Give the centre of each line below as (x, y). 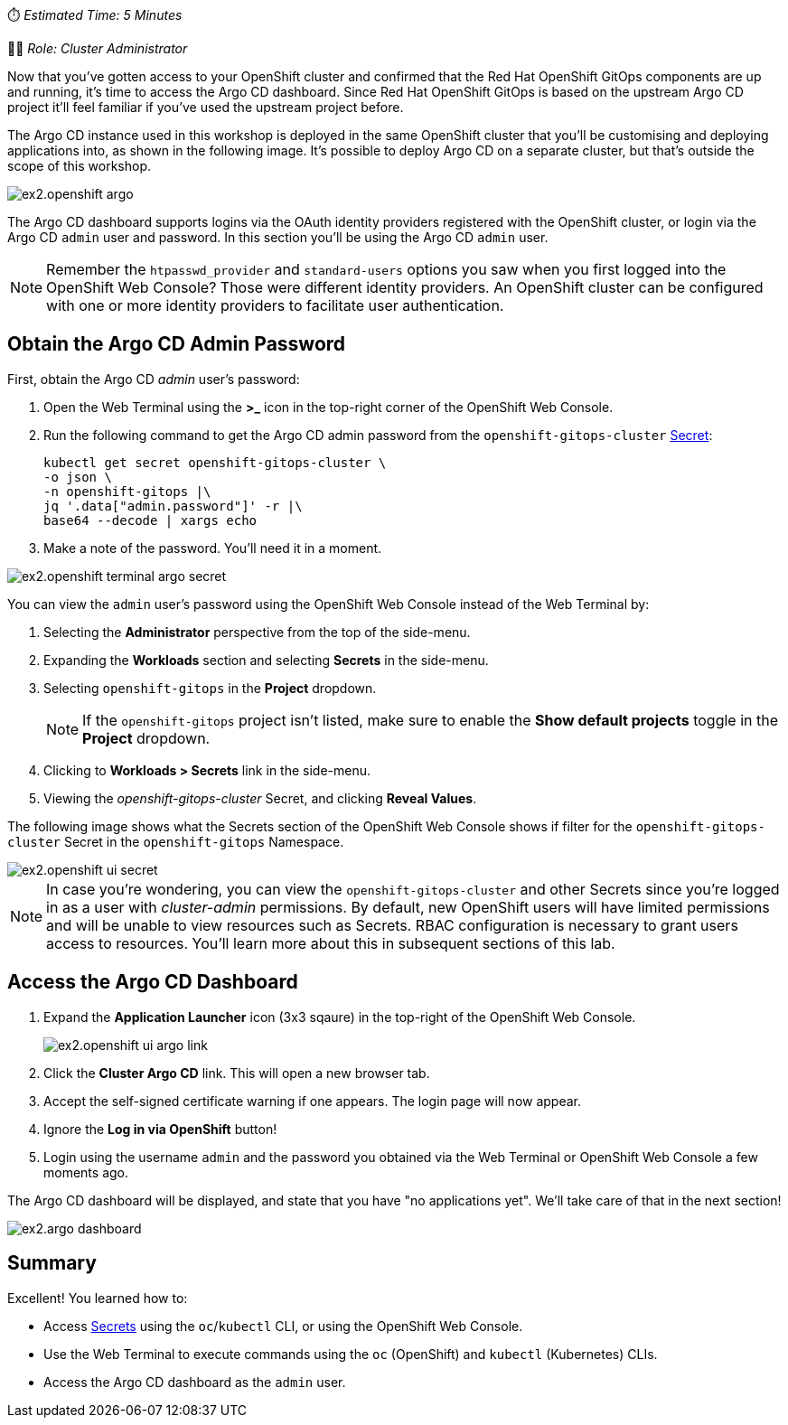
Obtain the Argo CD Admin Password (177, 344)
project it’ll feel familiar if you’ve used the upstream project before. (206, 107)
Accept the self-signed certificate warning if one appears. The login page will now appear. (313, 1101)
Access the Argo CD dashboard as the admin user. (195, 1382)
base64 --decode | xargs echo (150, 520)
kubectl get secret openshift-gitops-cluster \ (215, 462)
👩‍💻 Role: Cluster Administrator (98, 48)
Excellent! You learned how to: (98, 1298)
